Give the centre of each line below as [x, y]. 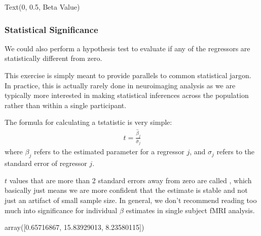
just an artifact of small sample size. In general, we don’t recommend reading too [131, 200]
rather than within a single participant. [66, 105]
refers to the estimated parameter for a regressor [109, 151]
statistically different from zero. [53, 58]
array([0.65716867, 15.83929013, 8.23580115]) [74, 227]
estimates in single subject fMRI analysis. [190, 210]
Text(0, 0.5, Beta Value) [42, 7]
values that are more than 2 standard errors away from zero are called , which [130, 180]
